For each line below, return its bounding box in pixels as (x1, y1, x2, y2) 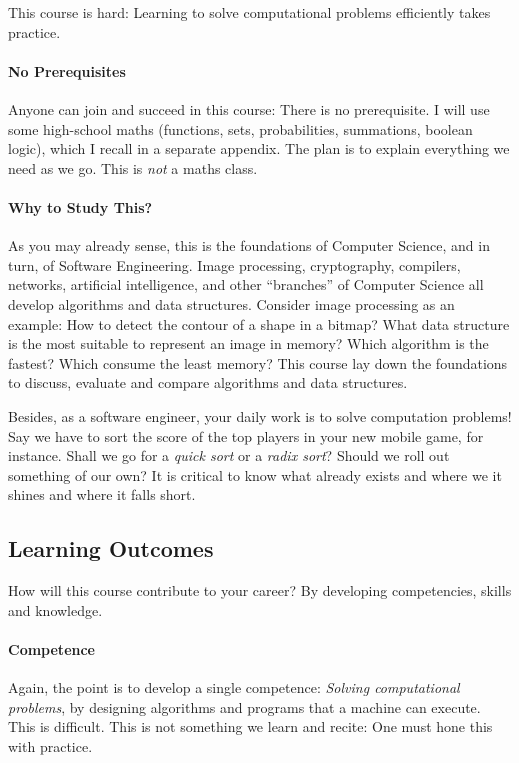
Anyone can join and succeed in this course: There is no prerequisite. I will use (8, 98, 490, 119)
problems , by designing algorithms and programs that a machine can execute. (8, 696, 481, 717)
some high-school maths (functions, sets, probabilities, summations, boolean (8, 118, 473, 139)
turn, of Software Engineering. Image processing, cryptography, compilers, (8, 254, 461, 275)
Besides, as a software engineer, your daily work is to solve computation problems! (8, 405, 512, 426)
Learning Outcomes (8, 533, 214, 564)
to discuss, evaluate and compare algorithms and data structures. (8, 372, 408, 393)
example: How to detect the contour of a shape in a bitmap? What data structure (8, 313, 510, 334)
